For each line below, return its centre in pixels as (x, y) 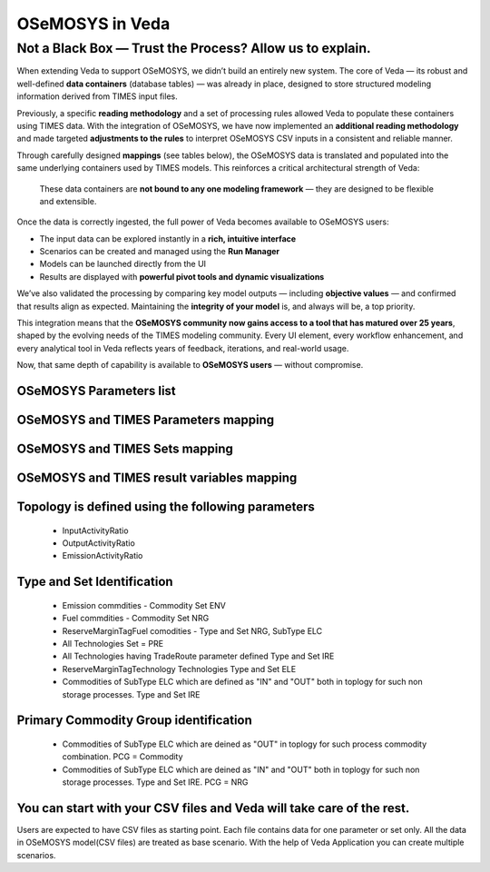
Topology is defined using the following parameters (166, 507)
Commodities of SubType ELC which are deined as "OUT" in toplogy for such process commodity (245, 744)
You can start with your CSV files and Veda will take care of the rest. (213, 808)
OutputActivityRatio (98, 543)
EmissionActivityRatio (103, 556)
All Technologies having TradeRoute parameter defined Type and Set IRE (198, 656)
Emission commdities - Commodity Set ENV (144, 605)
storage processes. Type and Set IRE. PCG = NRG (155, 782)
